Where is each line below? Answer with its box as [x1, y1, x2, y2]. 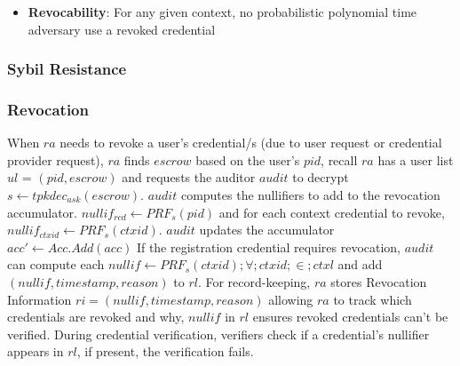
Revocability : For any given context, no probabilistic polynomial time [28, 3, 417, 20]
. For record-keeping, [197, 273, 311, 290]
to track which [333, 290, 412, 308]
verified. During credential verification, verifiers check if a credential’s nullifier [7, 324, 430, 343]
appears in [7, 342, 64, 361]
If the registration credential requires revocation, [136, 237, 401, 256]
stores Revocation [330, 273, 427, 290]
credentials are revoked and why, [7, 307, 185, 326]
